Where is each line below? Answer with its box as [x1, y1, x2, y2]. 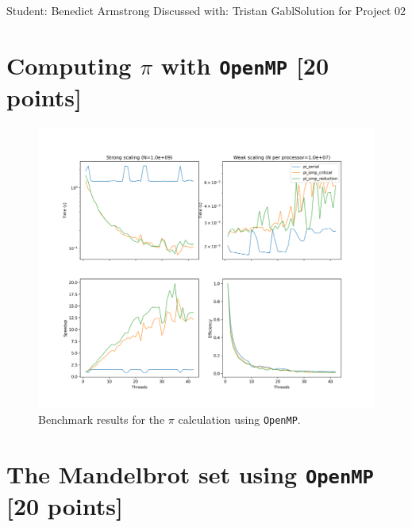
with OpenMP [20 [160, 48, 329, 81]
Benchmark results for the [38, 410, 165, 427]
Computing [6, 48, 132, 81]
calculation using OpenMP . [178, 410, 301, 427]
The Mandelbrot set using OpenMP [6, 457, 374, 490]
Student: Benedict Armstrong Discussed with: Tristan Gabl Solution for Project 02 [6, 2, 406, 18]
